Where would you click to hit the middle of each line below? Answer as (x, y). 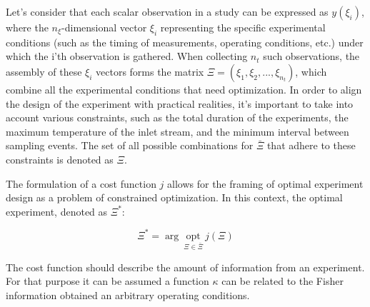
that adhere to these (311, 145)
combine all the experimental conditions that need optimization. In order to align (184, 89)
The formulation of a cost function (81, 183)
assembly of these (44, 71)
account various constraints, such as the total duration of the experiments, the (177, 117)
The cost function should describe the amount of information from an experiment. (185, 267)
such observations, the (311, 56)
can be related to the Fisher (282, 281)
